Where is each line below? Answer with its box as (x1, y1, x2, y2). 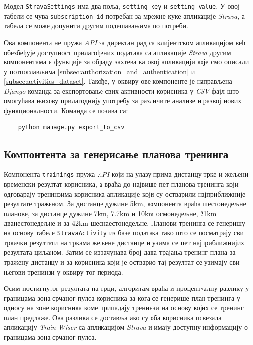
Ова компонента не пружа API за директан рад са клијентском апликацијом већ (4, 37, 246, 47)
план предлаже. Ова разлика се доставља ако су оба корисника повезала (4, 312, 222, 322)
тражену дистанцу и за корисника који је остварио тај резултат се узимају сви (4, 256, 240, 267)
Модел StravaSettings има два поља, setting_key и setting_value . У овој (4, 1, 240, 11)
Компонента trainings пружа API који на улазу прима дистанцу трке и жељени (4, 169, 249, 179)
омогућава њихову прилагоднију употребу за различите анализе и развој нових (4, 95, 242, 106)
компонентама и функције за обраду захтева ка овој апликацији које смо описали (4, 57, 249, 67)
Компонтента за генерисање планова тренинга (4, 146, 229, 161)
